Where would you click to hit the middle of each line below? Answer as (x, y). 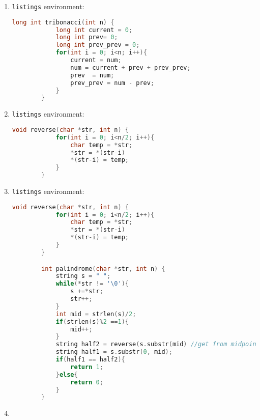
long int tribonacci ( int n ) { (63, 22)
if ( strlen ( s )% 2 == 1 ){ (92, 321)
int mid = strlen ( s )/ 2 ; (96, 314)
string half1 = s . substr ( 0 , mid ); (114, 352)
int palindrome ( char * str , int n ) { (103, 269)
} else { (67, 374)
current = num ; (96, 60)
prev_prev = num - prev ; (112, 83)
